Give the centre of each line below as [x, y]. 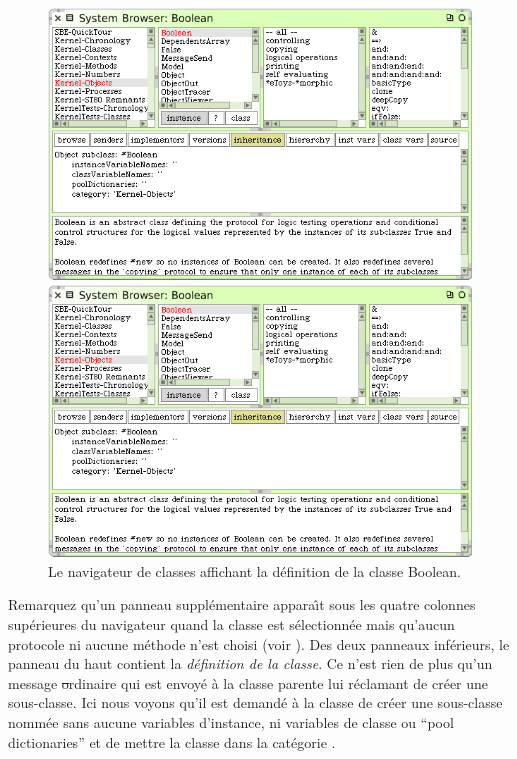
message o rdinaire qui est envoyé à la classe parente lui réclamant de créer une [248, 682]
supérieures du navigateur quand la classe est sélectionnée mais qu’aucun [231, 624]
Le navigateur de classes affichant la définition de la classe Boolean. [254, 570]
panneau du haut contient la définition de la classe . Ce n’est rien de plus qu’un [250, 663]
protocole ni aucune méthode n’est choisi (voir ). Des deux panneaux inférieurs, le [259, 643]
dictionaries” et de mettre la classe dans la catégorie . [172, 741]
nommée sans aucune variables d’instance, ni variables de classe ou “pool [231, 721]
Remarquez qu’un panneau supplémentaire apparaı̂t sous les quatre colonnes [242, 604]
